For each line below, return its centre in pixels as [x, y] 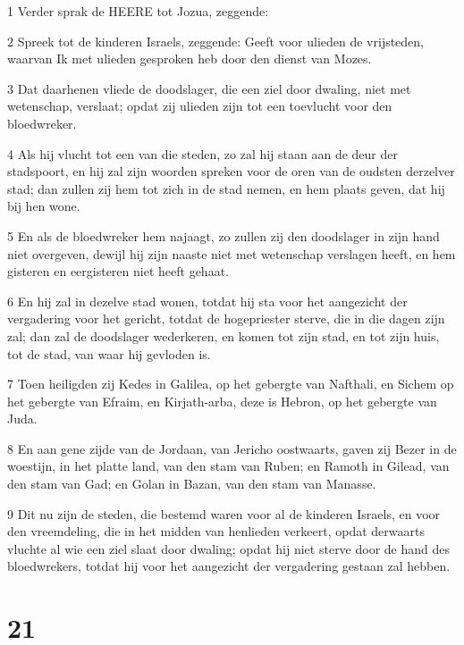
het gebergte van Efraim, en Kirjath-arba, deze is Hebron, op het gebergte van [222, 401]
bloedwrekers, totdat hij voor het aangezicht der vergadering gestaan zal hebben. [229, 566]
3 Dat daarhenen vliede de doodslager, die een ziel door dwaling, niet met [209, 88]
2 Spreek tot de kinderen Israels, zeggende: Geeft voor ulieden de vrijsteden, [216, 41]
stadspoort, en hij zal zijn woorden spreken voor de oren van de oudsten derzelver [231, 171]
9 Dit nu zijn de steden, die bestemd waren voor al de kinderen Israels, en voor [224, 513]
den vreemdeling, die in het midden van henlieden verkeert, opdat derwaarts [216, 531]
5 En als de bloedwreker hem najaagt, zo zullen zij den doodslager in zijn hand [224, 235]
